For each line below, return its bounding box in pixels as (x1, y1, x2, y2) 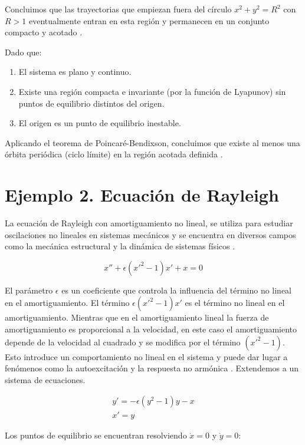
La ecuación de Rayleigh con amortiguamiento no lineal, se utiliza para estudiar (5, 217, 293, 229)
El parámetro (5, 284, 53, 296)
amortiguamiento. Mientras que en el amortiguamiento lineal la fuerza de (5, 311, 269, 324)
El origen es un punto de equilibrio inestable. (18, 117, 181, 129)
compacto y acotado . (5, 26, 83, 38)
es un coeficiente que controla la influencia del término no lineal (61, 284, 292, 296)
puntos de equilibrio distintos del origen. (18, 97, 165, 109)
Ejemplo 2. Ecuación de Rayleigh (5, 183, 279, 207)
